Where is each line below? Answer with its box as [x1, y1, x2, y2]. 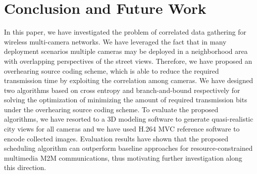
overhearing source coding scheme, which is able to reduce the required [4, 65, 219, 76]
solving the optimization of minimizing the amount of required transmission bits [4, 94, 247, 105]
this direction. [4, 162, 46, 173]
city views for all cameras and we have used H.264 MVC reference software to [4, 124, 240, 134]
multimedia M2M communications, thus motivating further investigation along [4, 152, 243, 163]
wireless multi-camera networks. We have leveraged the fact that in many [4, 36, 227, 46]
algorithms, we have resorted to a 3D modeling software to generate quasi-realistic [4, 114, 254, 124]
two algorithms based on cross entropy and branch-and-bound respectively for [4, 85, 240, 95]
